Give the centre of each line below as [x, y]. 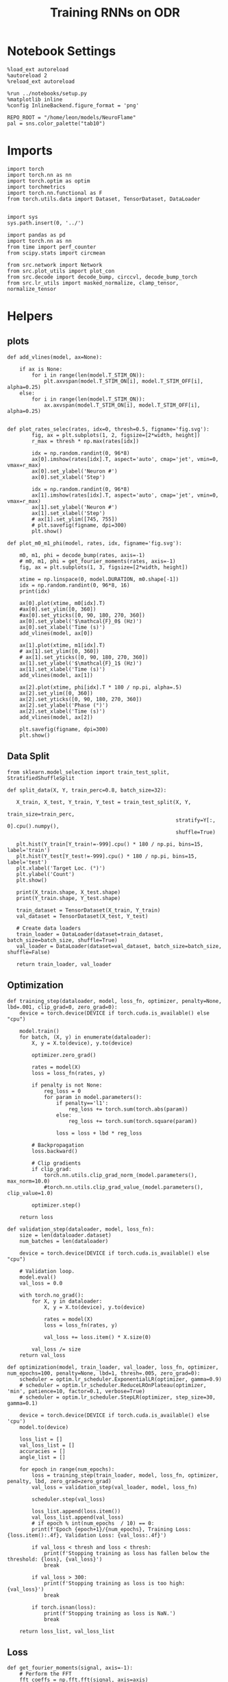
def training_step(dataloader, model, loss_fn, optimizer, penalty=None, [115, 1001]
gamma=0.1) [23, 1403]
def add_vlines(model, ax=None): [55, 357]
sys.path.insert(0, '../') [46, 223]
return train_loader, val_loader [64, 964]
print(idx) [35, 591]
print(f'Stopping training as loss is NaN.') [110, 1613]
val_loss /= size [56, 1349]
